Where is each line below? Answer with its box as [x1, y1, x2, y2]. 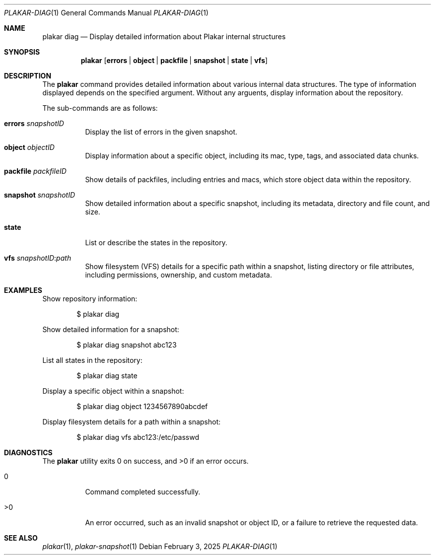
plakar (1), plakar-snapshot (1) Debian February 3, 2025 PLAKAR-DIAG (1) [42, 542, 278, 551]
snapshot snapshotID [4, 191, 75, 199]
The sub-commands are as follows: [42, 104, 158, 112]
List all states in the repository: [42, 356, 143, 364]
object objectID [4, 143, 55, 151]
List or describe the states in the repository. [85, 238, 227, 247]
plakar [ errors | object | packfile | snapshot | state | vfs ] [80, 56, 268, 65]
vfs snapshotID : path [4, 254, 72, 262]
